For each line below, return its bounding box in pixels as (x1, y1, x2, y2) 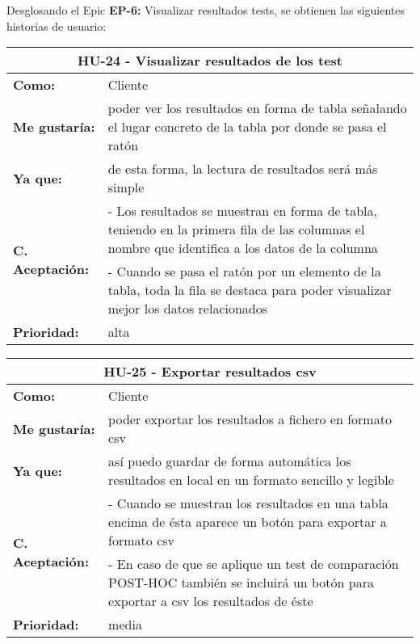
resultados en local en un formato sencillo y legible (108, 470, 394, 490)
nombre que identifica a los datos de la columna (107, 238, 378, 258)
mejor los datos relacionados (107, 299, 268, 318)
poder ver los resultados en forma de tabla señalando (107, 99, 407, 118)
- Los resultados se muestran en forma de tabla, (107, 201, 377, 221)
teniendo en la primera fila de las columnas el (107, 220, 365, 239)
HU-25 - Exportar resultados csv (103, 362, 317, 381)
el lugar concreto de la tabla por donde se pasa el (107, 117, 387, 137)
